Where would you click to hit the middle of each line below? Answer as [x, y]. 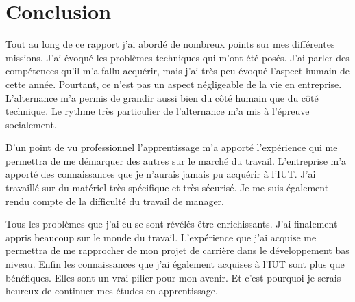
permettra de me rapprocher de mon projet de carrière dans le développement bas [177, 250]
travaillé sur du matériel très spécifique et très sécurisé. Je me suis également [167, 188]
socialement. [31, 124]
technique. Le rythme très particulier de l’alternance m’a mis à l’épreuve [158, 111]
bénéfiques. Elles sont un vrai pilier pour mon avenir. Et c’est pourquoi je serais [173, 277]
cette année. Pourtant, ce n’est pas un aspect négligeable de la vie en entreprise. [174, 84]
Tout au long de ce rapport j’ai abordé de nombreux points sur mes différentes [170, 44]
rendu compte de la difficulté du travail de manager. [115, 201]
